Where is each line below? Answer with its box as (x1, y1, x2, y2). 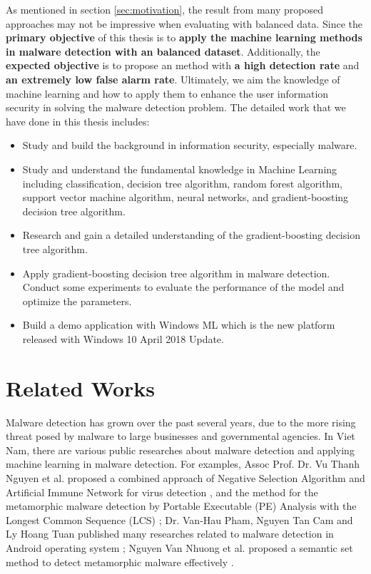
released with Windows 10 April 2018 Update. (22, 331, 224, 346)
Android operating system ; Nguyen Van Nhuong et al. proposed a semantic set (6, 540, 353, 555)
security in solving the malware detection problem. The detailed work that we (6, 100, 346, 115)
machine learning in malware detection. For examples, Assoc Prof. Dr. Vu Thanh (6, 456, 360, 471)
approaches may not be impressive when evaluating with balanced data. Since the (6, 16, 363, 31)
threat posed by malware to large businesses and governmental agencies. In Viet (6, 429, 355, 444)
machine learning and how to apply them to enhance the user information (6, 86, 329, 101)
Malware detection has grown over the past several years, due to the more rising (6, 414, 356, 429)
